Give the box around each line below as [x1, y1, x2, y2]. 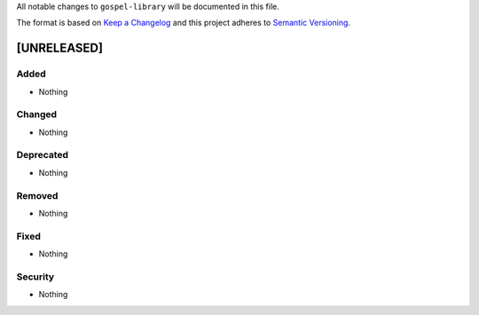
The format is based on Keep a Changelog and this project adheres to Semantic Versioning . [16, 18, 350, 28]
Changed [16, 108, 58, 121]
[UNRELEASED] [16, 41, 104, 56]
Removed [16, 189, 59, 201]
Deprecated [16, 149, 69, 161]
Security [16, 271, 55, 283]
